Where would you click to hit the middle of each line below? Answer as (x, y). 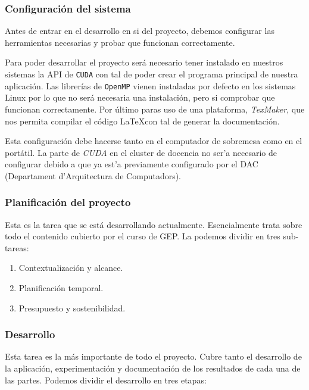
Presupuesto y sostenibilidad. (72, 308)
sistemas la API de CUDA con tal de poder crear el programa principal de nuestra (152, 74)
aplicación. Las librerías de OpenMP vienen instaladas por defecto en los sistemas (150, 85)
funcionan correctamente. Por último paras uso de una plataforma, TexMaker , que (155, 109)
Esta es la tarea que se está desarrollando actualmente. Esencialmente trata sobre (154, 224)
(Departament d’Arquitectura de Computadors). (93, 175)
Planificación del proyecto (68, 202)
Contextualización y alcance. (71, 268)
